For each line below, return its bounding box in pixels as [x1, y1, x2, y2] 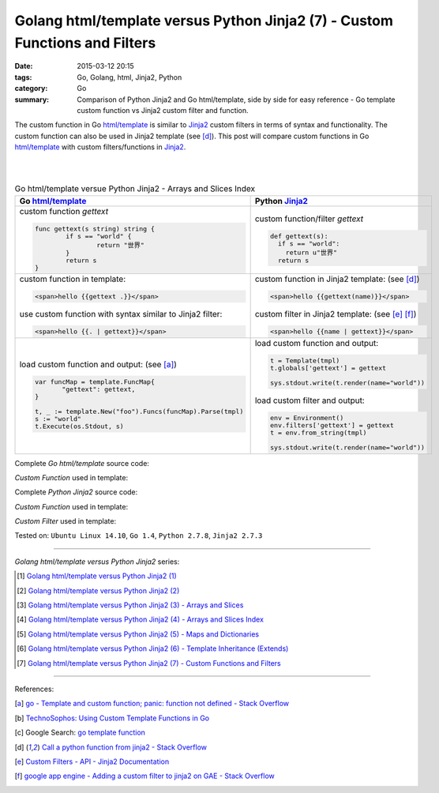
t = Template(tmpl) [269, 356, 340, 365]
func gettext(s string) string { [34, 224, 156, 233]
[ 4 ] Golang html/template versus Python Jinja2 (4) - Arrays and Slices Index [17, 614, 265, 624]
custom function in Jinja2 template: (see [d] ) [254, 273, 420, 284]
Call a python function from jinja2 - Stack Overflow [42, 742, 207, 752]
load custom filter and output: [254, 395, 365, 406]
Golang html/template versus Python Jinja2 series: [14, 557, 180, 566]
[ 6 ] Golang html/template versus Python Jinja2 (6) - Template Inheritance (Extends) [17, 644, 289, 653]
